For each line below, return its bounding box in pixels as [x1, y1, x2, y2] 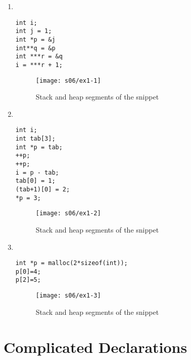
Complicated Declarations [4, 336, 187, 357]
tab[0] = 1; [15, 177, 56, 185]
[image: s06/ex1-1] [35, 77, 101, 84]
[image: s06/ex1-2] [35, 210, 101, 217]
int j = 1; [15, 27, 52, 35]
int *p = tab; [15, 143, 63, 151]
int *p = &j [15, 36, 56, 43]
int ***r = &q [15, 53, 63, 60]
